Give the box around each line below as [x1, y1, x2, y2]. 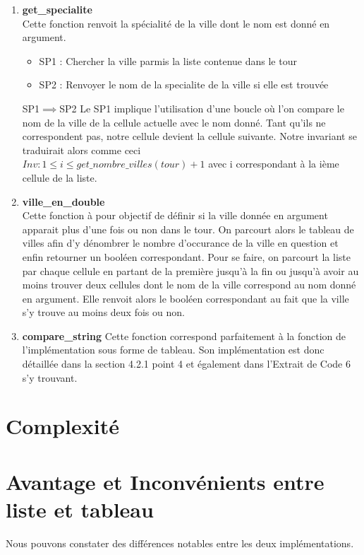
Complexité [6, 411, 119, 440]
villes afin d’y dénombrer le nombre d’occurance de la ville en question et [22, 235, 339, 250]
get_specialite [22, 2, 92, 16]
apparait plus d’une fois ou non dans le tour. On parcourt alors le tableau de [22, 221, 354, 236]
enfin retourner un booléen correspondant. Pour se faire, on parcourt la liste [22, 249, 351, 264]
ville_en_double [22, 194, 105, 209]
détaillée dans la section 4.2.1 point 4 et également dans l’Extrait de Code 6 [22, 356, 351, 371]
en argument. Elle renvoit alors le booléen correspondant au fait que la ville [22, 291, 349, 305]
